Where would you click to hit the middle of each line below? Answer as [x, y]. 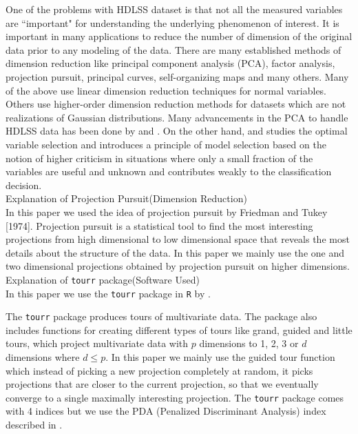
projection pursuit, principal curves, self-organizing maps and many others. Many [177, 76]
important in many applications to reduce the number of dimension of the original [179, 36]
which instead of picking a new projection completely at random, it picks [159, 370]
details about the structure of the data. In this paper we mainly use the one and [175, 252]
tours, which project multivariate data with [97, 343]
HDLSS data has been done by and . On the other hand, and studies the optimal [177, 131]
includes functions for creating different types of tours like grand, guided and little [179, 329]
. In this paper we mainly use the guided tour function [220, 357]
